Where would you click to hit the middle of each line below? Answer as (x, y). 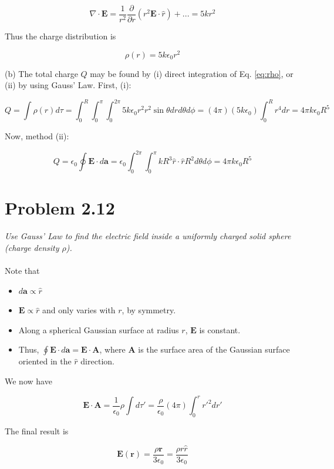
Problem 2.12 (60, 208)
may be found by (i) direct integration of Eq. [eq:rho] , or (192, 73)
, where (112, 349)
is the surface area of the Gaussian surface (214, 349)
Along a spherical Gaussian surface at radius (99, 329)
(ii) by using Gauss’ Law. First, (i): (68, 85)
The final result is (37, 431)
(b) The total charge (41, 73)
